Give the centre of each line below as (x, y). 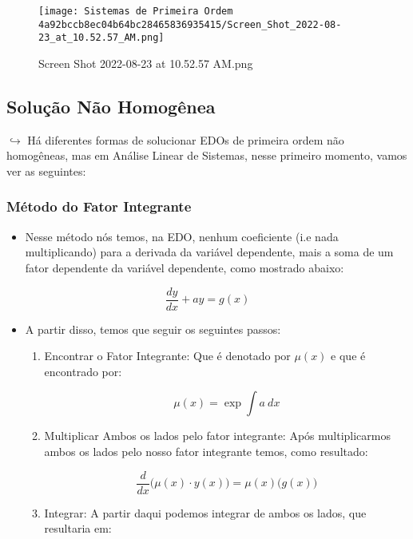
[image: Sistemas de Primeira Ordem (136, 11)
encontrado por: (83, 371)
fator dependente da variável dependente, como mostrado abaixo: (185, 267)
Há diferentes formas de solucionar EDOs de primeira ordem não (186, 139)
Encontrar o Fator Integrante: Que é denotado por (167, 356)
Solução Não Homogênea (111, 106)
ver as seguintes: (46, 170)
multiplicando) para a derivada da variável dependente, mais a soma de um (209, 252)
